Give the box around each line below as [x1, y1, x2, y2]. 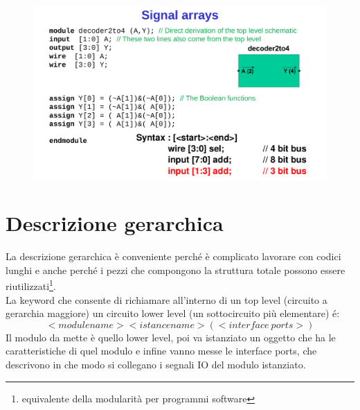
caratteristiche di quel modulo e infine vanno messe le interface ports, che [6, 343, 317, 358]
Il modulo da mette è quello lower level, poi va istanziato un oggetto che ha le [6, 330, 336, 344]
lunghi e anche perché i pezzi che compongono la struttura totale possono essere [6, 262, 345, 277]
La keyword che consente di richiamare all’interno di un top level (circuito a [6, 292, 327, 307]
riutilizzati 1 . [6, 277, 56, 293]
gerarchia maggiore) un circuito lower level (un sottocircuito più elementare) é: [6, 306, 340, 321]
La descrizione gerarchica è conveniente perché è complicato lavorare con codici [6, 249, 341, 264]
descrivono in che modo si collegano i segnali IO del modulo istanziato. [6, 357, 306, 372]
